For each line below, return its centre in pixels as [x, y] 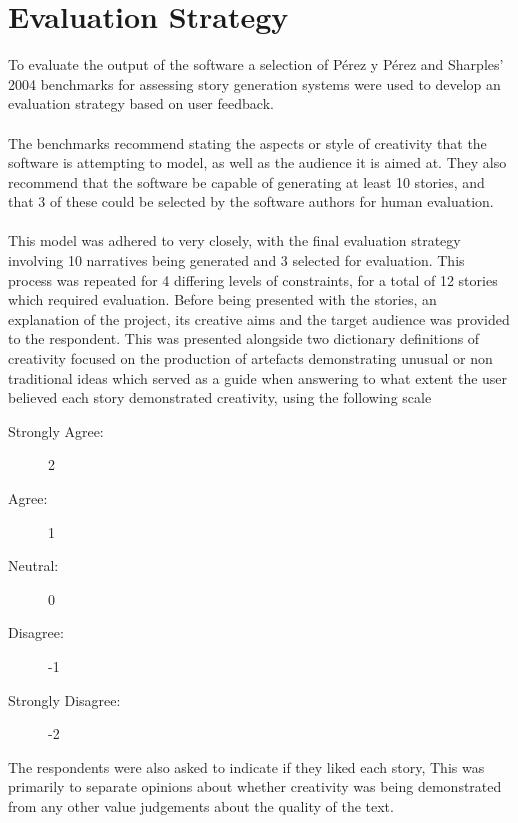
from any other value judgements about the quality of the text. [201, 805]
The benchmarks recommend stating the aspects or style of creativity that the [247, 142]
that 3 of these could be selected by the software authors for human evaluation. [251, 201]
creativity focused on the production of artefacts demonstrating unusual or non [250, 358]
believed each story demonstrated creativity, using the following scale [220, 397]
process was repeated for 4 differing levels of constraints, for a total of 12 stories [253, 279]
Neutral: [33, 565]
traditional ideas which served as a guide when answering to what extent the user [258, 377]
